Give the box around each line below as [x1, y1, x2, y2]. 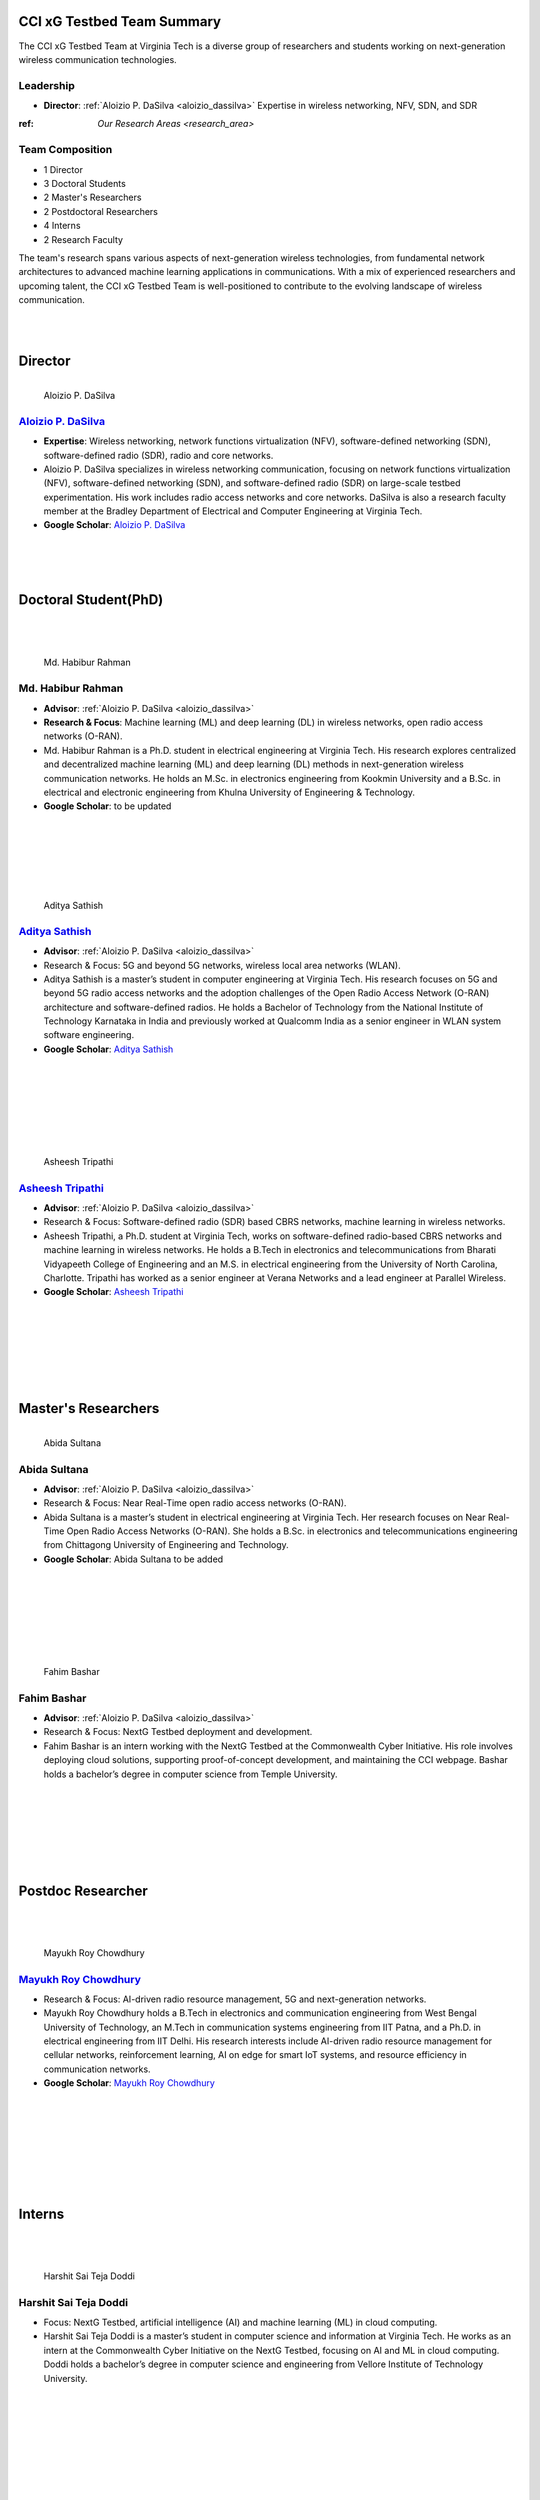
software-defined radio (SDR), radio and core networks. [43, 449, 274, 461]
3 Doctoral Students [43, 177, 127, 189]
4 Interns [43, 220, 81, 232]
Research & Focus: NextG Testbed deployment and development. [43, 1726, 313, 1738]
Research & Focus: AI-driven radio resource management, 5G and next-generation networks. [43, 1993, 427, 2005]
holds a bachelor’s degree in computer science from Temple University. [43, 1768, 339, 1780]
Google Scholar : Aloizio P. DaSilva [43, 519, 186, 531]
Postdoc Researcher [18, 1882, 149, 1899]
